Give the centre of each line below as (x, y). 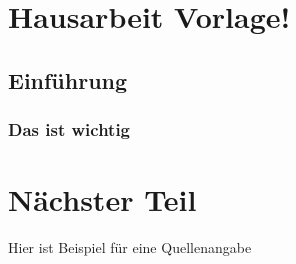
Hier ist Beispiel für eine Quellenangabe (130, 247)
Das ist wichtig (69, 129)
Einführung (68, 79)
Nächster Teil (102, 199)
